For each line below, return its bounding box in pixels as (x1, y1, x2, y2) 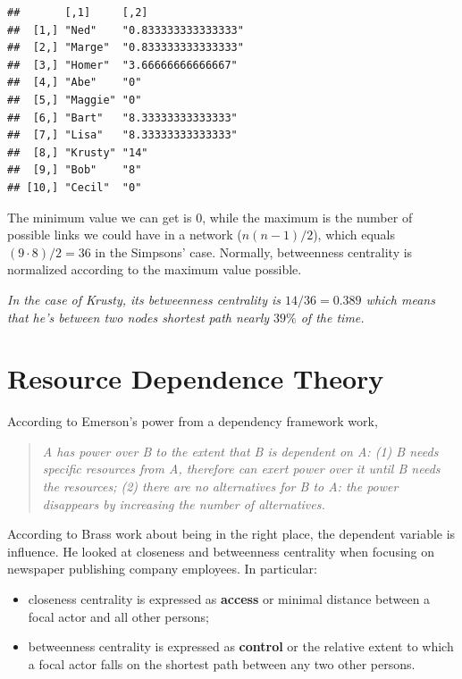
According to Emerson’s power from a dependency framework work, (7, 412, 378, 431)
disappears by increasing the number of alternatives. (42, 494, 325, 513)
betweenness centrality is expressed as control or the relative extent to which (28, 637, 454, 656)
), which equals (313, 225, 396, 244)
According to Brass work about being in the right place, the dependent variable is (7, 524, 456, 543)
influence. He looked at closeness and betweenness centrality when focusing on (7, 541, 435, 560)
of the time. (300, 307, 365, 326)
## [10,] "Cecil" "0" (7, 180, 142, 194)
